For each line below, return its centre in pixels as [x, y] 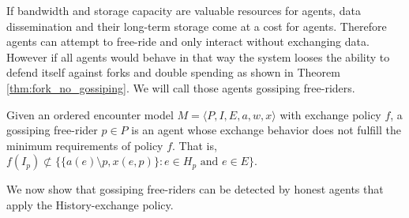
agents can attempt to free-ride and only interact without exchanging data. [188, 41]
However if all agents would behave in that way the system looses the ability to [198, 56]
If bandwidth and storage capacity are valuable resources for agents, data [184, 10]
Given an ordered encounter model [90, 114]
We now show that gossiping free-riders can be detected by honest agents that [195, 189]
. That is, [195, 145]
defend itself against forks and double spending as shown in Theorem [173, 72]
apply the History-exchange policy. [90, 204]
